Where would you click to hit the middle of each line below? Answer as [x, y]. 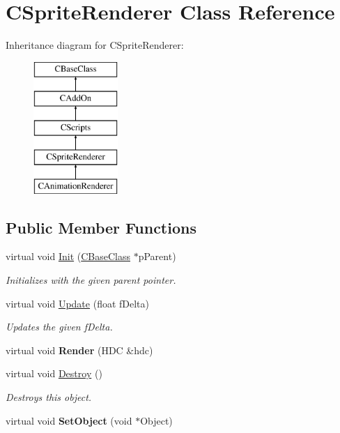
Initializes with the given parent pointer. [91, 280]
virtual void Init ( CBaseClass [68, 256]
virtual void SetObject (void [69, 420]
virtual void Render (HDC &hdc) [79, 350]
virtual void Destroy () [54, 373]
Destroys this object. [49, 397]
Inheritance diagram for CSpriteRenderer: [95, 45]
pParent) [157, 256]
